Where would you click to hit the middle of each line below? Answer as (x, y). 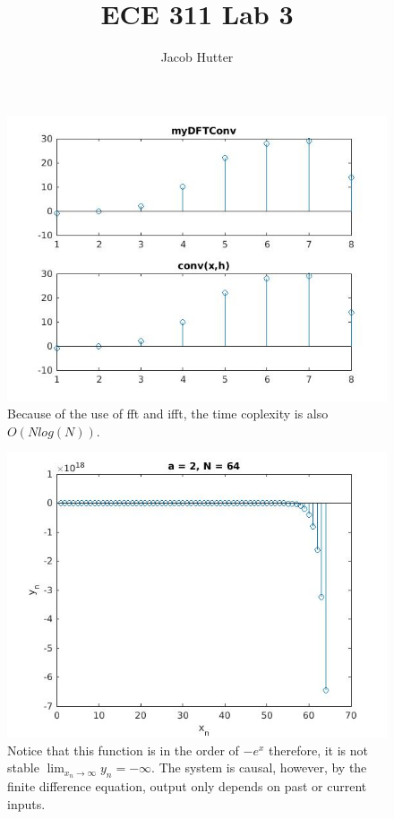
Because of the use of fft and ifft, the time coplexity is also (168, 414)
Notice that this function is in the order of (123, 750)
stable (23, 767)
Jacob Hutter (197, 57)
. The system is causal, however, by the (259, 767)
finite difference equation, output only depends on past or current (187, 786)
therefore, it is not (319, 750)
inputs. (26, 803)
